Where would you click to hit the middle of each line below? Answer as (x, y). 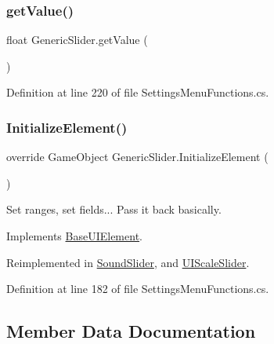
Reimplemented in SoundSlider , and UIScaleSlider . (128, 262)
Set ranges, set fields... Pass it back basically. (114, 209)
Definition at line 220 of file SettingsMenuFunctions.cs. (138, 92)
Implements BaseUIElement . (74, 236)
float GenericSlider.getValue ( (77, 40)
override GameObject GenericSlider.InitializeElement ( (137, 157)
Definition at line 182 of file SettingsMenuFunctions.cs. (138, 289)
